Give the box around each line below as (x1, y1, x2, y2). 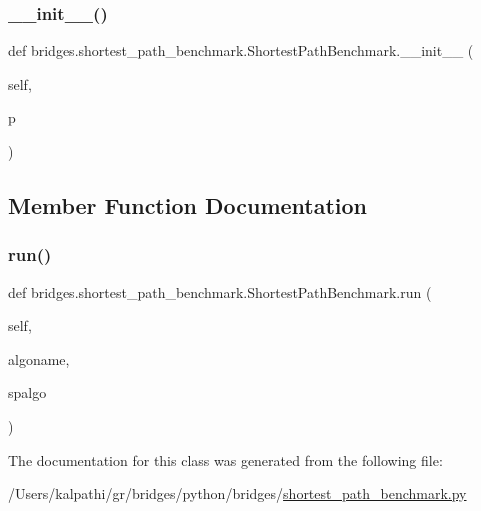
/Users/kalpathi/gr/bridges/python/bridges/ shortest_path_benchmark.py (8, 483, 467, 504)
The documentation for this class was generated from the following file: (8, 449, 443, 470)
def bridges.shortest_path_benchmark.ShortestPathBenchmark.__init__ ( (8, 40, 474, 61)
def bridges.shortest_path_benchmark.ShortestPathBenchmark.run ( (8, 281, 432, 302)
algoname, (8, 348, 70, 369)
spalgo (8, 382, 47, 403)
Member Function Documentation (8, 189, 368, 220)
